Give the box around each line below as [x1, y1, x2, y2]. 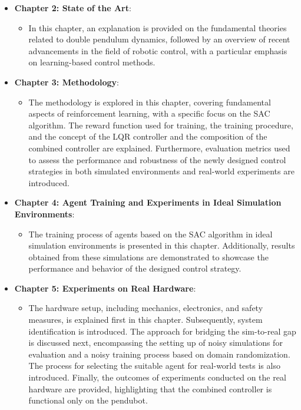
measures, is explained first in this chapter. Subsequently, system [28, 313, 263, 326]
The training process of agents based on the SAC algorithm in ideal [28, 227, 273, 240]
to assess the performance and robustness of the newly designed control [28, 153, 286, 166]
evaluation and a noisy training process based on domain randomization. [28, 348, 290, 360]
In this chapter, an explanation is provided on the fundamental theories [28, 21, 287, 34]
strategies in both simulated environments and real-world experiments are [28, 165, 295, 177]
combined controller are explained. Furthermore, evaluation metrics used [28, 141, 290, 154]
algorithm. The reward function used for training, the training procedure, [28, 118, 293, 131]
